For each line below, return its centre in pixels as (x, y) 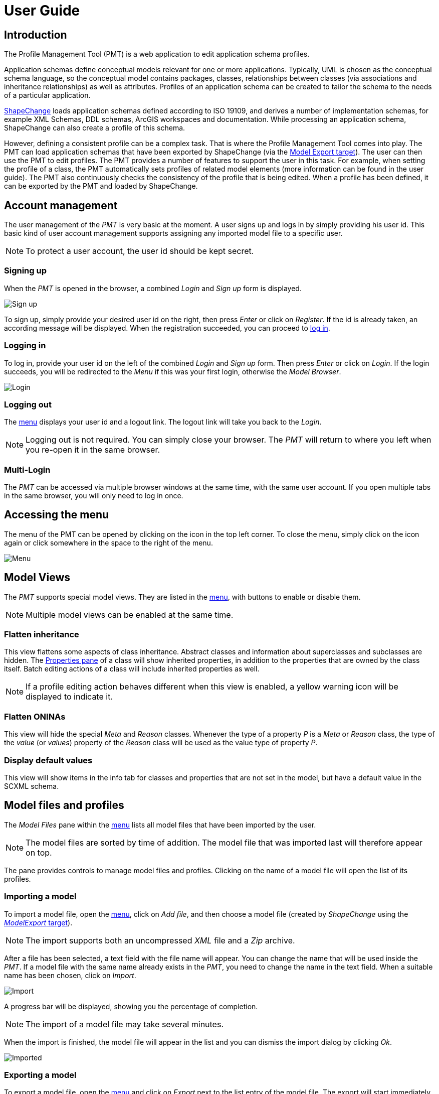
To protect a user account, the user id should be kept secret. (140, 251)
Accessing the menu (57, 515)
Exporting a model (40, 1075)
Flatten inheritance (42, 635)
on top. (39, 852)
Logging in (25, 346)
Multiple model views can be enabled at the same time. (130, 614)
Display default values (48, 760)
